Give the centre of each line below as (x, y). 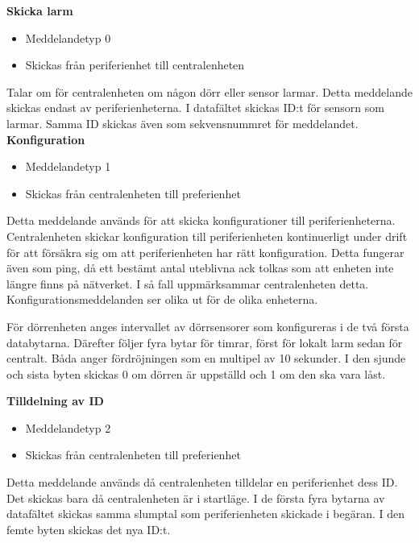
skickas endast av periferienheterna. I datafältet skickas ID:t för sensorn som (195, 108)
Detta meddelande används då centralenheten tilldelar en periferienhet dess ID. (202, 482)
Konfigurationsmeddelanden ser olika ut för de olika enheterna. (162, 299)
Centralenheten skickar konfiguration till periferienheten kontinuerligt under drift (207, 236)
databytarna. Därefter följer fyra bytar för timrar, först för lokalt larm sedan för (205, 342)
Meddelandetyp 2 (68, 427)
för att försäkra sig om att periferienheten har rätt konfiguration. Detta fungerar (205, 252)
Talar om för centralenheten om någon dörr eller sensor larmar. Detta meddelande (209, 91)
